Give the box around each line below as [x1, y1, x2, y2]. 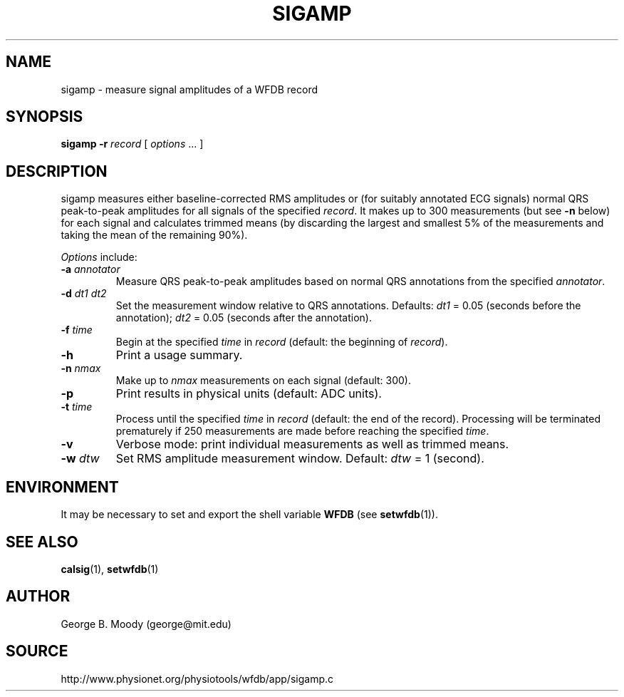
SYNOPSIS [6, 108, 83, 126]
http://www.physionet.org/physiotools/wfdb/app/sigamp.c [61, 672, 334, 685]
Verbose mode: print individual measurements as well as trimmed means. [115, 437, 509, 452]
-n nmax [61, 362, 101, 375]
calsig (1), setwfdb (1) [61, 562, 159, 575]
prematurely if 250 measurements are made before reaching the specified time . [115, 425, 489, 438]
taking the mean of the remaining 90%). [61, 229, 248, 242]
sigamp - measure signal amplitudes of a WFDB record [61, 83, 318, 95]
